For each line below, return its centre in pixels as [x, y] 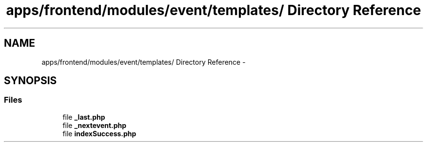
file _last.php [84, 117]
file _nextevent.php [95, 125]
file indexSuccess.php [99, 133]
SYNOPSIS [30, 81]
